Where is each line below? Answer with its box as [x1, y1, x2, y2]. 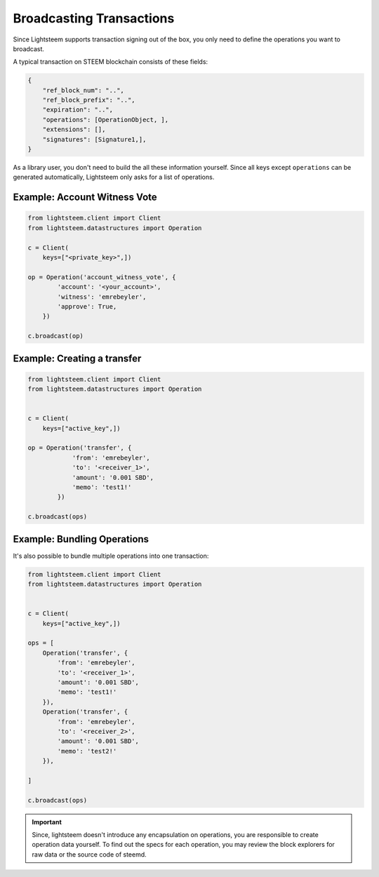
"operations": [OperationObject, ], [42, 116, 168, 123]
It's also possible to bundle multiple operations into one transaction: [13, 551, 209, 560]
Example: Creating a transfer [13, 352, 142, 364]
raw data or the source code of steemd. [32, 850, 147, 859]
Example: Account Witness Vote [13, 192, 157, 203]
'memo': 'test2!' [57, 747, 117, 755]
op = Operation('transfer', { [27, 444, 132, 452]
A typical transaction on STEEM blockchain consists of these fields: [13, 58, 208, 66]
